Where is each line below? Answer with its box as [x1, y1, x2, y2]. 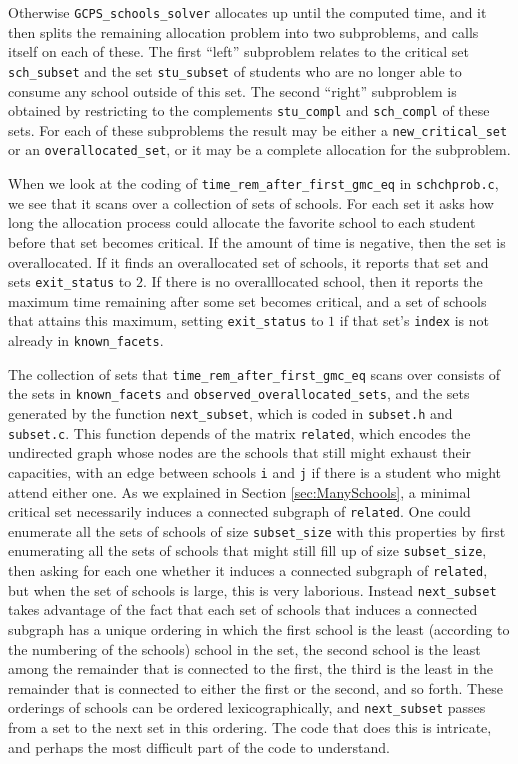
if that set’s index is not [339, 310, 489, 331]
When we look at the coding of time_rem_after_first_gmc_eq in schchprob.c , [8, 173, 499, 194]
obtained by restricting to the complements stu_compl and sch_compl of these [8, 100, 490, 121]
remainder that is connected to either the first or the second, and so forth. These [8, 677, 503, 698]
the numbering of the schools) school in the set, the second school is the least [8, 638, 481, 659]
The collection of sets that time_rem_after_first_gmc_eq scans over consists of [8, 363, 501, 384]
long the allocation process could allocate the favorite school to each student [8, 212, 476, 233]
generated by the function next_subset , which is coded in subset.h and [8, 402, 453, 423]
